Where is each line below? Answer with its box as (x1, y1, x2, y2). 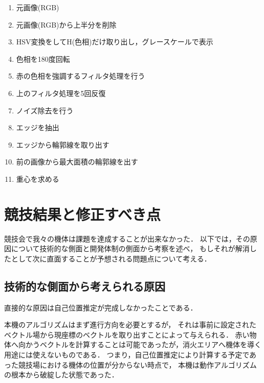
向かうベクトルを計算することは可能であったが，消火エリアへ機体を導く (18, 339, 262, 350)
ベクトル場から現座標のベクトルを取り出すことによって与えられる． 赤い (4, 329, 250, 340)
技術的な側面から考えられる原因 (4, 278, 165, 294)
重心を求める (16, 173, 59, 184)
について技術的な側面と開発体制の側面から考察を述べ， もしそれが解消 (11, 243, 250, 254)
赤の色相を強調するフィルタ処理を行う (16, 70, 145, 81)
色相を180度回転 (16, 53, 70, 64)
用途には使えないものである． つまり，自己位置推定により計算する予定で (4, 349, 250, 360)
